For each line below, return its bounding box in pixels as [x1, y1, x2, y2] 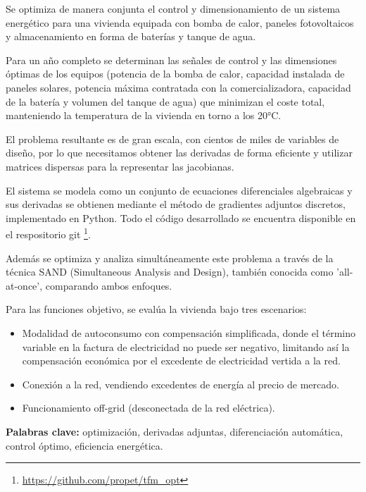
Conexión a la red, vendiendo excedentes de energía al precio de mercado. [22, 376, 339, 391]
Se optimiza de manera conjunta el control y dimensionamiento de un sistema [6, 1, 341, 16]
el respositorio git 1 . [6, 225, 91, 241]
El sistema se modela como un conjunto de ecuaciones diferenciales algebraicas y [6, 183, 353, 197]
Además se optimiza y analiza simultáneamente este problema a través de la [6, 250, 334, 265]
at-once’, [6, 278, 43, 293]
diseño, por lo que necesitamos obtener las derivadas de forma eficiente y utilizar [6, 145, 353, 160]
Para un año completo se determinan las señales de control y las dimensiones [6, 52, 337, 67]
